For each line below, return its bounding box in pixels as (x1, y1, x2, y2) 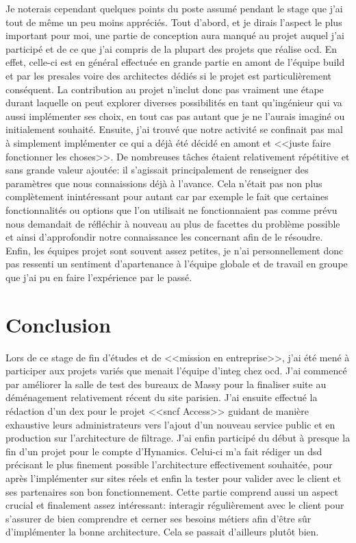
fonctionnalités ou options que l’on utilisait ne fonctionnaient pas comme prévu (5, 202, 338, 217)
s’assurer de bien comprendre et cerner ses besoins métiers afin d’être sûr (5, 511, 311, 525)
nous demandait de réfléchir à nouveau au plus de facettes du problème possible (5, 216, 340, 230)
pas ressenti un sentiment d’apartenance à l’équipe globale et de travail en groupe (5, 256, 348, 271)
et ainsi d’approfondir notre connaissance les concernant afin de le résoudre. (5, 230, 323, 244)
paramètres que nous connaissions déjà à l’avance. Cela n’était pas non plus (5, 176, 322, 190)
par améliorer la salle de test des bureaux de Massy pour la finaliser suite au (5, 376, 327, 391)
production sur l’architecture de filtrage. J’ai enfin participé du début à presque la (5, 431, 351, 445)
